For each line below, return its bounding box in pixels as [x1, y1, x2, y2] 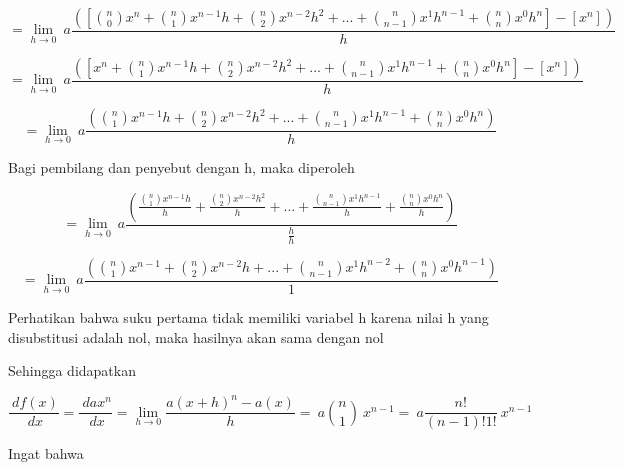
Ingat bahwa [8, 443, 84, 464]
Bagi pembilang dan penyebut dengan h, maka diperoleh [8, 157, 355, 178]
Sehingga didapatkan [8, 360, 136, 381]
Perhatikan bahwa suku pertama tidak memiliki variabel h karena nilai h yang [8, 306, 489, 327]
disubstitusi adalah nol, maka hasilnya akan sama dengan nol [8, 326, 384, 347]
